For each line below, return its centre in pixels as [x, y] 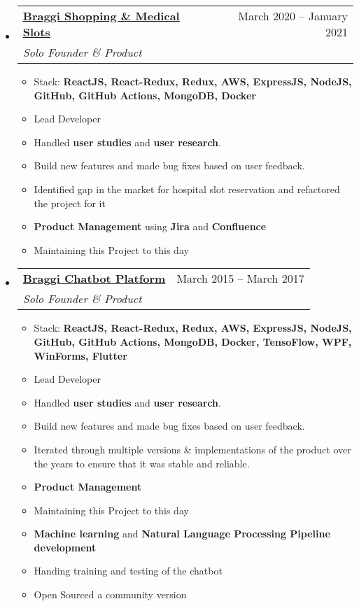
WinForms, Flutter [80, 355]
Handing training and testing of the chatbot [128, 571]
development [65, 547]
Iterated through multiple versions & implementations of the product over [192, 449]
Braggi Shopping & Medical [101, 16]
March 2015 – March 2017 [240, 279]
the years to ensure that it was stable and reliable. [142, 463]
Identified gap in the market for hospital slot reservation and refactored [187, 189]
